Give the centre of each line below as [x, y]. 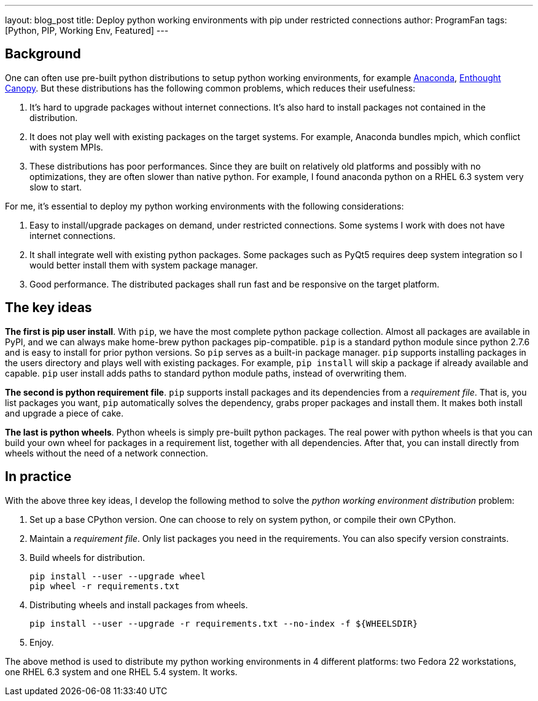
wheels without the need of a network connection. [107, 453]
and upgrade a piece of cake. [64, 413]
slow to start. [56, 187]
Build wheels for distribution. [88, 557]
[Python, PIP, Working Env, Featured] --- [87, 30]
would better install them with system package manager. [144, 265]
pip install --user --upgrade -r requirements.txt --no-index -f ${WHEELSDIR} [224, 623]
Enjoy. [42, 642]
